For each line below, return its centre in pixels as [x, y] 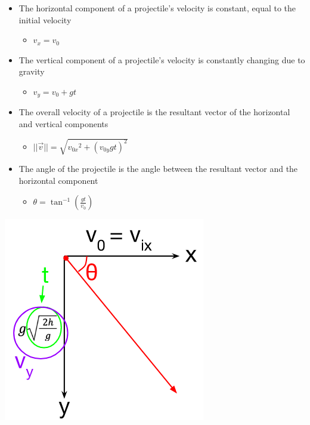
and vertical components [63, 124]
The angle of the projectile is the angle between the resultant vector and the [158, 169]
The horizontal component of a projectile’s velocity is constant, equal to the [157, 8]
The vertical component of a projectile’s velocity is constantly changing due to [162, 59]
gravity [32, 71]
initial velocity [45, 19]
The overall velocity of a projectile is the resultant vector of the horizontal [154, 112]
